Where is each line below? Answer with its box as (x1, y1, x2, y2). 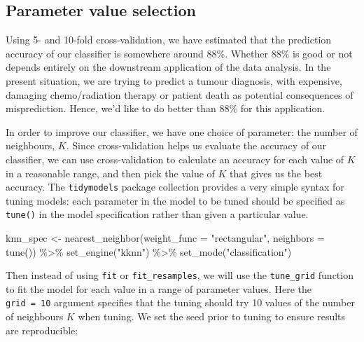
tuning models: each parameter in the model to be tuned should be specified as (6, 193, 345, 207)
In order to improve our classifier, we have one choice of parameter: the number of (6, 124, 358, 139)
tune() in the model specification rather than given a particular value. (6, 207, 309, 221)
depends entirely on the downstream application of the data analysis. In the (6, 60, 331, 74)
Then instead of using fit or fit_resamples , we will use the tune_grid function (6, 268, 353, 282)
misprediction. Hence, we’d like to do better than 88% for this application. (6, 101, 325, 116)
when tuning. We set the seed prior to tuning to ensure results (78, 309, 346, 324)
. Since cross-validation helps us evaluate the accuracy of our (66, 138, 327, 153)
